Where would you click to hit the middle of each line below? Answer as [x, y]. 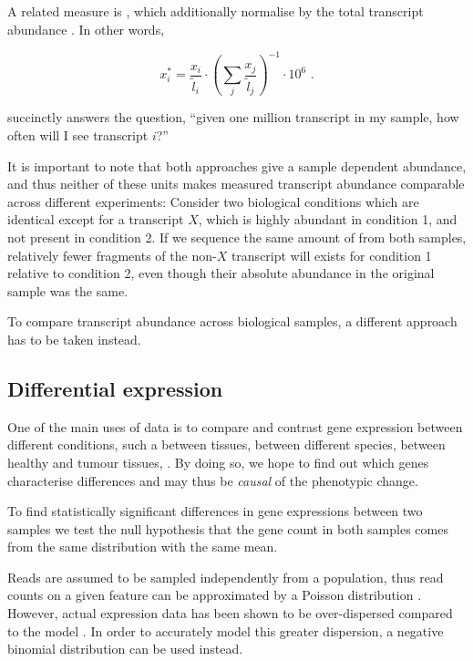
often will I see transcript [78, 135]
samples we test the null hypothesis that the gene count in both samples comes [228, 528]
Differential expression [115, 388]
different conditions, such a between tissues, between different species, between [226, 444]
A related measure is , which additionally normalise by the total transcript [216, 11]
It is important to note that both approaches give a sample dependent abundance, [237, 165]
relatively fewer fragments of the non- [112, 255]
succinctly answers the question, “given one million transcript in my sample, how [233, 117]
